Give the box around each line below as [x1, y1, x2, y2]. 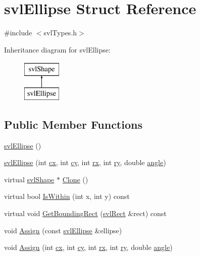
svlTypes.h [43, 27, 77, 38]
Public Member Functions [4, 116, 142, 132]
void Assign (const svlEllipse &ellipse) [4, 225, 122, 235]
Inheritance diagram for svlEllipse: [4, 44, 111, 55]
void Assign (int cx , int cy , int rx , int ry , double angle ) [4, 242, 173, 252]
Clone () [62, 174, 88, 184]
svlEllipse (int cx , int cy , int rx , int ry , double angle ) [4, 157, 166, 168]
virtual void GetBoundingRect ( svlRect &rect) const [4, 208, 167, 219]
